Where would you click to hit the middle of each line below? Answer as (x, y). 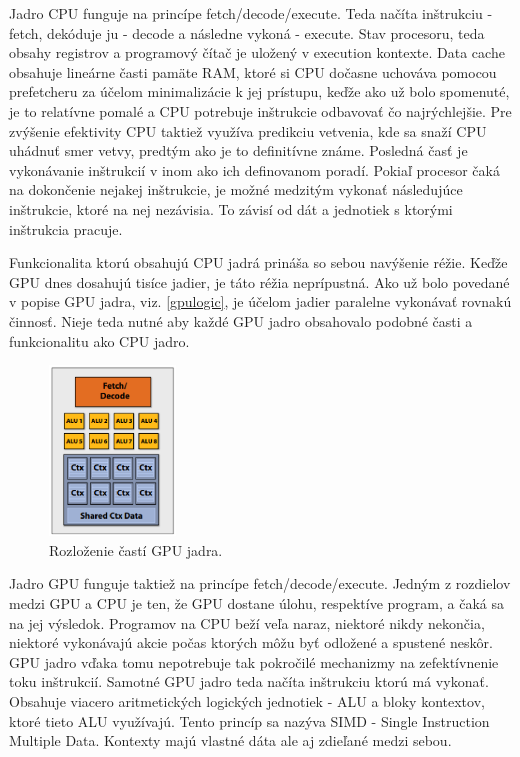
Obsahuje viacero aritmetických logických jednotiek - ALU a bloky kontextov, (247, 700)
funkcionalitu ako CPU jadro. (99, 340)
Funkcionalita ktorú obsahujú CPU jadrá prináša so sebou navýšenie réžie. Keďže (258, 262)
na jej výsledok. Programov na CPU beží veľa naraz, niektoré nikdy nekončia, (247, 622)
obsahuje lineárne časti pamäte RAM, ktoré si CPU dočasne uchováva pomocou (253, 71)
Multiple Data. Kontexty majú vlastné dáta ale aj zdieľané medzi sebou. (230, 740)
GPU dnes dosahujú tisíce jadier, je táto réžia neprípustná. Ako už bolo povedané (259, 281)
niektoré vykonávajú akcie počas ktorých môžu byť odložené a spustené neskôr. (251, 642)
